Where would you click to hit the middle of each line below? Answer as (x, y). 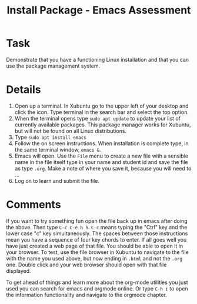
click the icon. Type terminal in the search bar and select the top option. (102, 112)
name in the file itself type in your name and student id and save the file (101, 162)
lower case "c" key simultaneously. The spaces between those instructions (97, 233)
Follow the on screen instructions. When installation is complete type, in (102, 143)
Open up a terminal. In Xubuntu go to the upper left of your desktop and (102, 106)
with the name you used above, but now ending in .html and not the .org (94, 258)
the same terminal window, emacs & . (58, 149)
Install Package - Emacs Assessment (99, 10)
